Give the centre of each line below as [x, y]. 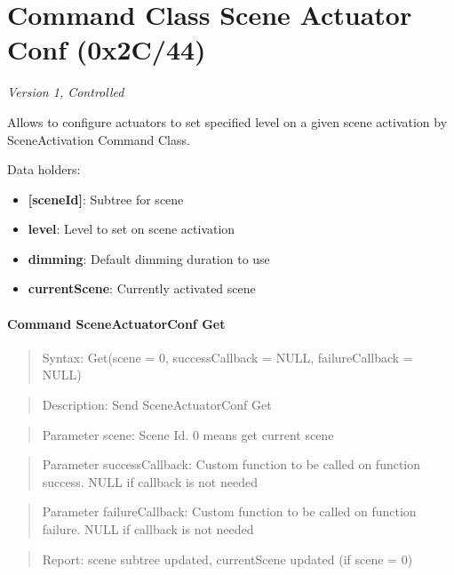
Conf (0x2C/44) [107, 49]
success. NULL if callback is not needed [150, 481]
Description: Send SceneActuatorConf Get [157, 405]
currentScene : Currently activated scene [142, 288]
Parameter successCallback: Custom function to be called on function [231, 464]
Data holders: [44, 169]
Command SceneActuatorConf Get [116, 323]
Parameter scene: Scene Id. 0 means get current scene [188, 434]
